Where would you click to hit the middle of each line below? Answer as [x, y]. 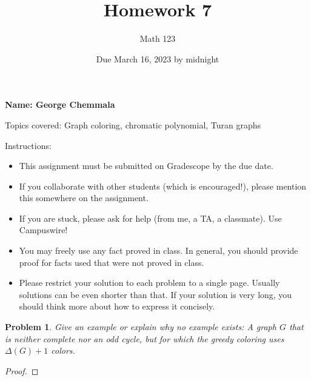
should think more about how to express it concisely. [117, 306]
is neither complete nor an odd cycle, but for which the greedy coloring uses [145, 338]
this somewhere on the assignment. [84, 198]
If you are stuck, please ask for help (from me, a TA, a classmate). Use [150, 218]
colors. [63, 350]
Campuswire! [43, 230]
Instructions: [28, 145]
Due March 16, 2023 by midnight [158, 58]
